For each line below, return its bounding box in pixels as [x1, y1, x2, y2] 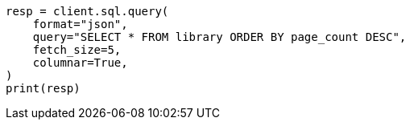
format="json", [32, 18, 128, 30]
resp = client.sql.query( [6, 5, 169, 18]
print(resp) [6, 82, 81, 95]
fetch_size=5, [32, 43, 122, 56]
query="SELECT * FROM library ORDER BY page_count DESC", [32, 30, 407, 43]
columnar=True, [32, 56, 128, 69]
